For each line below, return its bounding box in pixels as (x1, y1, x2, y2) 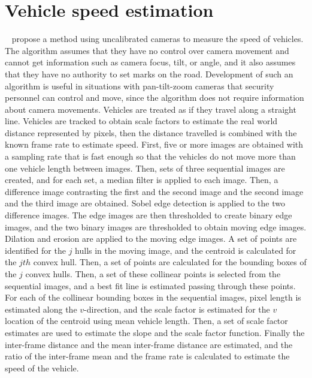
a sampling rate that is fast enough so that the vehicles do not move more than (5, 150, 296, 163)
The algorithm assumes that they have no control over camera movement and (5, 44, 289, 56)
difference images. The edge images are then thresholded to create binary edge (5, 209, 292, 221)
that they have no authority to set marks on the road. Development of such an (5, 67, 293, 80)
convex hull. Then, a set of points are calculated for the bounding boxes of (33, 256, 307, 268)
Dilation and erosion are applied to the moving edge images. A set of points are (5, 232, 297, 245)
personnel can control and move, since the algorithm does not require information (5, 91, 304, 104)
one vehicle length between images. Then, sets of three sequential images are (5, 161, 285, 174)
